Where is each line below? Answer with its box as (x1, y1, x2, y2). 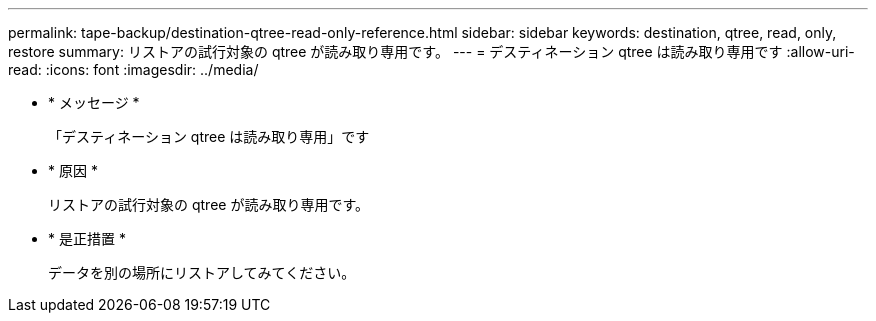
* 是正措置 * (48, 230, 126, 247)
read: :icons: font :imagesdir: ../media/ (8, 61, 259, 78)
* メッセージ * (48, 94, 140, 111)
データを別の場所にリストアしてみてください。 (48, 264, 356, 281)
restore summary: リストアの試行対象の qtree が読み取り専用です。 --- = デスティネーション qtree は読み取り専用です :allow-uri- (8, 43, 855, 60)
